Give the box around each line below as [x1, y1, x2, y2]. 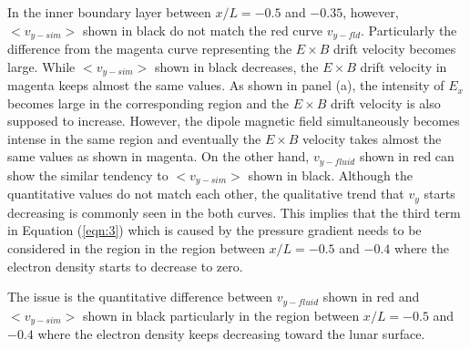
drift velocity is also [330, 93, 441, 112]
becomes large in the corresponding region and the [7, 93, 290, 112]
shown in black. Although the [248, 165, 413, 184]
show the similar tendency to [7, 165, 169, 184]
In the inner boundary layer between [7, 3, 211, 21]
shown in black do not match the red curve [83, 20, 323, 39]
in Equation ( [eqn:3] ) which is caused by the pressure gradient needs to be [7, 221, 422, 240]
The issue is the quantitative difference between [7, 287, 273, 306]
